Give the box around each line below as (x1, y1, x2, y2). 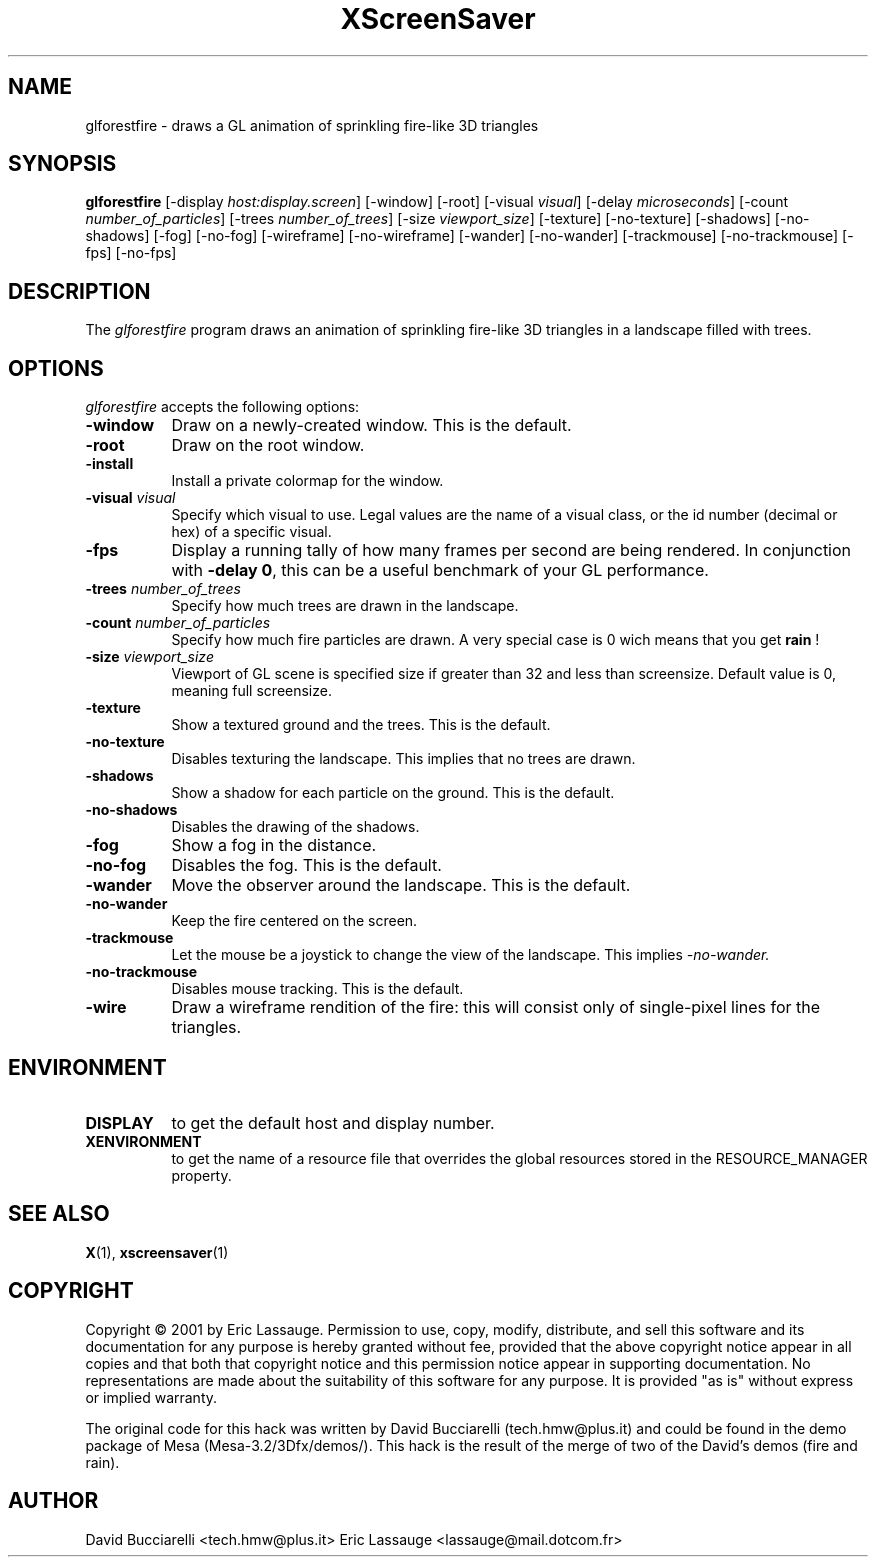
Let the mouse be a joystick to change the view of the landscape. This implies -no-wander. (171, 946, 770, 964)
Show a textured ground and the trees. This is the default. (171, 716, 551, 734)
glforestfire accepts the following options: (85, 398, 360, 416)
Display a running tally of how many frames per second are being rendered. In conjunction (171, 540, 852, 561)
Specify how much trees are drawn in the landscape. (171, 597, 519, 615)
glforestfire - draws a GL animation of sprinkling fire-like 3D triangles (85, 116, 539, 134)
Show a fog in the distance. (171, 835, 377, 856)
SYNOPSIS (8, 151, 117, 177)
